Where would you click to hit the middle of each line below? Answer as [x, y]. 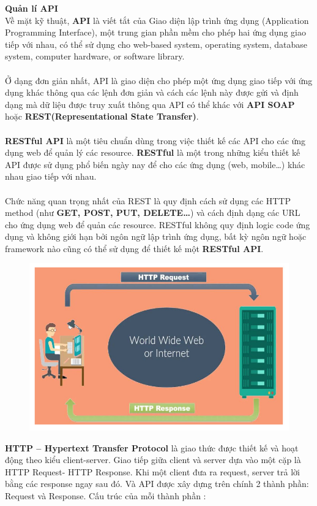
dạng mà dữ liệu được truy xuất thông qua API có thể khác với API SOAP [150, 104]
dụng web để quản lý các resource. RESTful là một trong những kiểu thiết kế [153, 152]
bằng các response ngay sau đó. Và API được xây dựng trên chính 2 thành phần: [157, 484]
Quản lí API [32, 8]
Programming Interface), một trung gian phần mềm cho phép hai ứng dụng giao [155, 32]
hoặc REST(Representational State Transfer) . [102, 116]
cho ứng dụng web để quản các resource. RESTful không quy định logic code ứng [158, 224]
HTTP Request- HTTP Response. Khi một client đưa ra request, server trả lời [152, 471]
